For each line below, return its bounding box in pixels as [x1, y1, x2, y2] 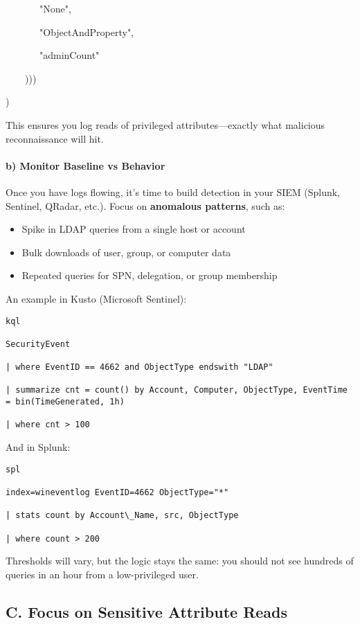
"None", [39, 1, 71, 15]
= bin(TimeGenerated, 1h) [6, 397, 125, 407]
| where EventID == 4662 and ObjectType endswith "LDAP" [6, 362, 273, 373]
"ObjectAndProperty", [39, 24, 134, 39]
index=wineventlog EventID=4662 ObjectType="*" [6, 487, 229, 497]
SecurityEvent [6, 339, 71, 349]
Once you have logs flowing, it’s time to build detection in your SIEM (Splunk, [6, 184, 341, 199]
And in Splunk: [6, 440, 71, 454]
